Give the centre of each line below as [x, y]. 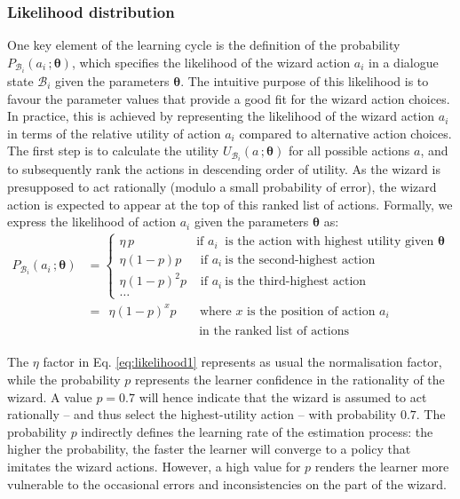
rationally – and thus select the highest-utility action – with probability [202, 414]
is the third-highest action [296, 282]
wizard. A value [50, 396]
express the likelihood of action [91, 222]
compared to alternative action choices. [345, 133]
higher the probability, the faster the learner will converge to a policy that [209, 449]
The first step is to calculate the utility [113, 150]
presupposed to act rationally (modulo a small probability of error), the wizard [222, 186]
